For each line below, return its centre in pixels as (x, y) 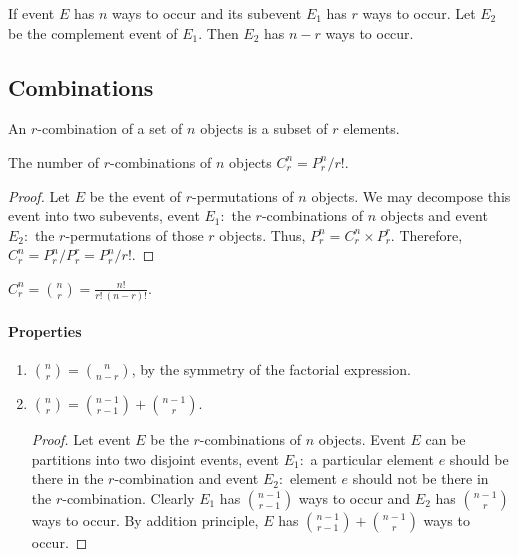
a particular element (372, 458)
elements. (371, 128)
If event (31, 13)
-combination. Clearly (128, 497)
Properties (45, 330)
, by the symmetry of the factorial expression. (271, 369)
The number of (54, 161)
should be (479, 458)
